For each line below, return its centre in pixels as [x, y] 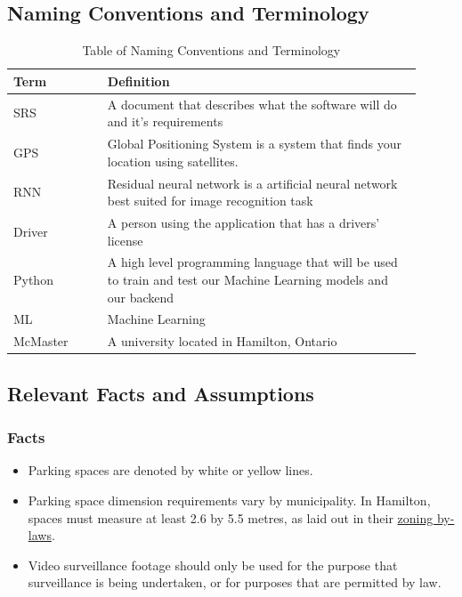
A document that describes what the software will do [252, 104]
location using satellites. [173, 161]
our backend [141, 297]
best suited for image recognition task [210, 201]
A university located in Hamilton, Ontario [222, 341]
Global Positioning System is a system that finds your [255, 144]
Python [33, 279]
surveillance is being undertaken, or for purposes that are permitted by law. [235, 582]
